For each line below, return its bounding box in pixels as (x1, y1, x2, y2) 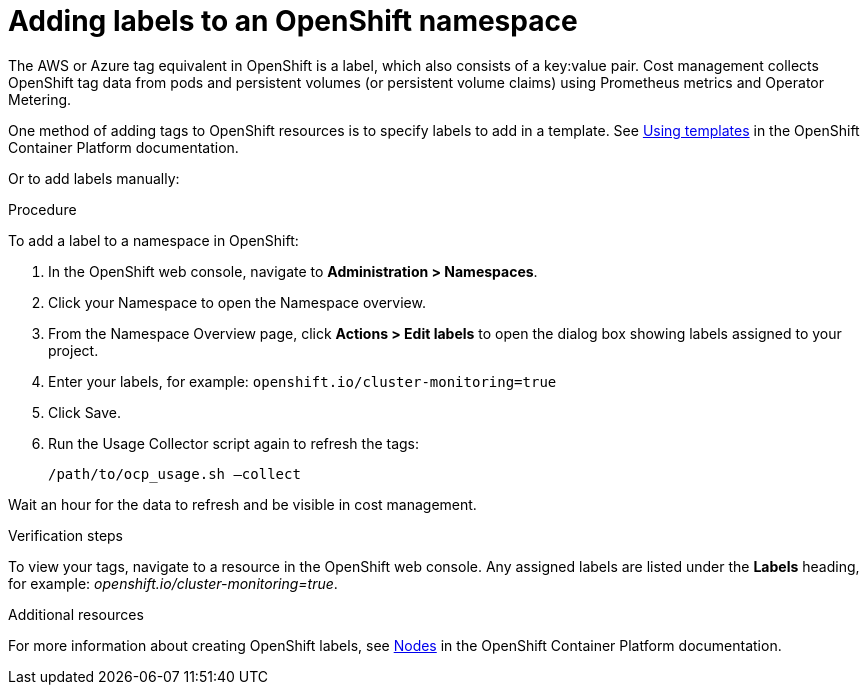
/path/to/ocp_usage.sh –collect (48, 465, 301, 482)
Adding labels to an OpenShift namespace (8, 4, 578, 38)
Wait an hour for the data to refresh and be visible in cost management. (8, 495, 477, 513)
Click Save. (48, 403, 122, 421)
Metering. (8, 90, 72, 108)
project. (48, 341, 99, 359)
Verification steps (8, 526, 124, 544)
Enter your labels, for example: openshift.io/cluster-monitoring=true (48, 372, 557, 390)
